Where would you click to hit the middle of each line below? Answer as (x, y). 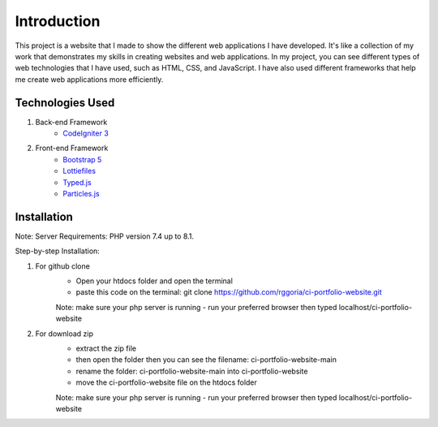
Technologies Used (65, 103)
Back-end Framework (71, 122)
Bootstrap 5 (82, 159)
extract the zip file (106, 348)
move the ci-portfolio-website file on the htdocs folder (166, 382)
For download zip (64, 334)
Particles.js (82, 193)
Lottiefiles (79, 171)
